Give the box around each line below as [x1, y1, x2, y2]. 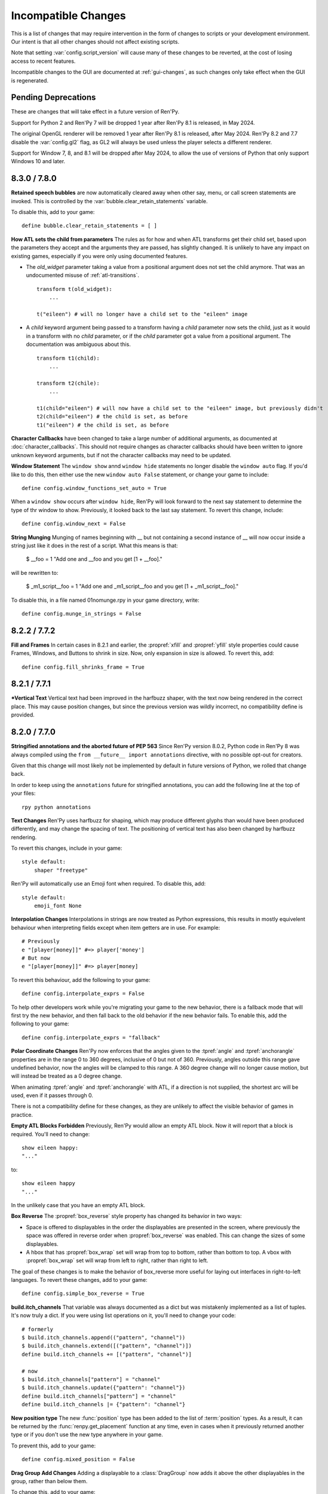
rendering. [11, 834, 37, 841]
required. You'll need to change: [11, 1130, 90, 1138]
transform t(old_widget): [36, 286, 113, 292]
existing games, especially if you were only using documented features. [11, 252, 188, 259]
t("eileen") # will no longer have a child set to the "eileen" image [36, 311, 248, 317]
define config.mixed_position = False [22, 1456, 136, 1463]
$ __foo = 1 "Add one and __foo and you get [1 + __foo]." [26, 556, 163, 563]
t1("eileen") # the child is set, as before [36, 421, 170, 428]
